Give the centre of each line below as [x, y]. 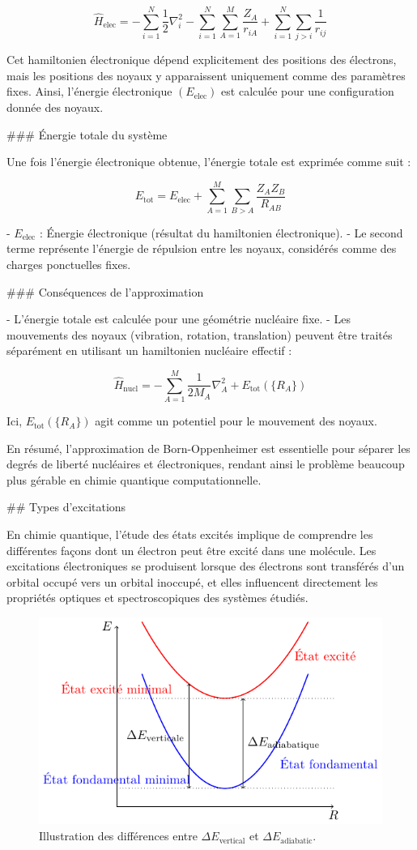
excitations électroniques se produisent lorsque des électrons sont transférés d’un [206, 566]
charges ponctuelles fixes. [69, 264]
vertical [232, 841]
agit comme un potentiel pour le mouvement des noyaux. [236, 421]
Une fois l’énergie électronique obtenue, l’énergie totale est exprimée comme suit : [209, 162]
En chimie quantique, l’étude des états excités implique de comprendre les [190, 534]
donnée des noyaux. [55, 107]
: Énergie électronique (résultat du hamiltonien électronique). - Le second [221, 232]
